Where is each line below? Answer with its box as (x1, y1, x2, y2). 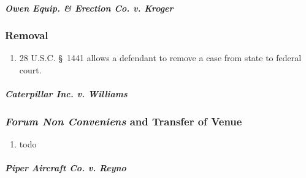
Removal (5, 28, 48, 43)
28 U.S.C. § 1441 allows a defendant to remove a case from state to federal (19, 51, 302, 64)
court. (19, 64, 42, 76)
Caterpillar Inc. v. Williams (5, 87, 128, 100)
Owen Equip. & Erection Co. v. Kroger (5, 1, 174, 14)
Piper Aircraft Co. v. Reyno (5, 161, 126, 174)
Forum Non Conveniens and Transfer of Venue (5, 113, 242, 128)
